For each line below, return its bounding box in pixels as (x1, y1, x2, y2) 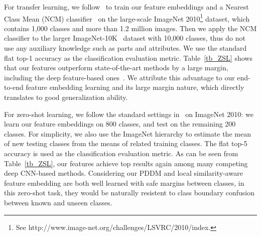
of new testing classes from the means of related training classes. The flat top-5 (4, 138, 247, 149)
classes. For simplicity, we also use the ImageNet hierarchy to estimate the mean (4, 128, 251, 139)
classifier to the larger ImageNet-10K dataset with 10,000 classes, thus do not (4, 33, 245, 43)
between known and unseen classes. (4, 197, 112, 207)
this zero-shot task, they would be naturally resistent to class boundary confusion (4, 187, 254, 198)
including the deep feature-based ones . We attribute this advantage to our (4, 72, 235, 82)
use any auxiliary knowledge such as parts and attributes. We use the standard (4, 43, 247, 53)
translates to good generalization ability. (4, 92, 128, 102)
